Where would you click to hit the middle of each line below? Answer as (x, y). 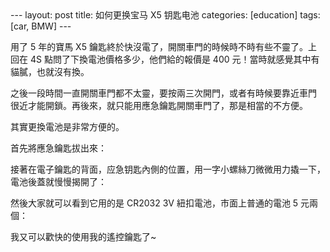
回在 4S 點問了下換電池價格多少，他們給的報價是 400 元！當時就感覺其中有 (165, 59)
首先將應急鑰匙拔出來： (58, 148)
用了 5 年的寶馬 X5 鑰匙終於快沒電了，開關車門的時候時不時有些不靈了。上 (163, 46)
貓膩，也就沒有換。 (50, 71)
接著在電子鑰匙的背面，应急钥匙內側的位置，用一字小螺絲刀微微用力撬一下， (168, 169)
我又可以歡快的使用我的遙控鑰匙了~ (83, 236)
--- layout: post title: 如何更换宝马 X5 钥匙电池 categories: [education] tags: (165, 15)
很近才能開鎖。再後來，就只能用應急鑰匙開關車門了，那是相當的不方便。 (159, 105)
